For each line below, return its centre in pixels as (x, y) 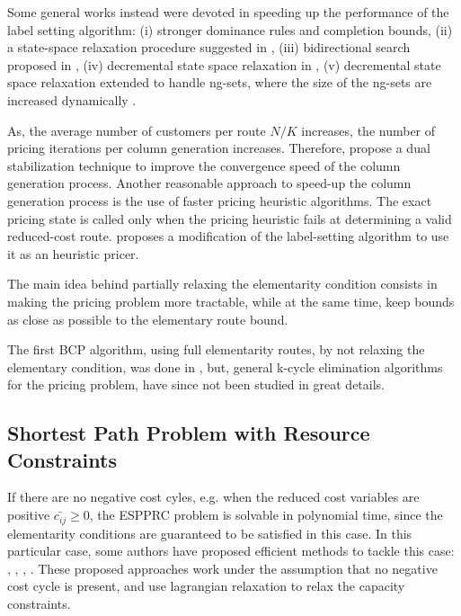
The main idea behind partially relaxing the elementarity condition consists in (222, 284)
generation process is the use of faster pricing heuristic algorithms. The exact (220, 200)
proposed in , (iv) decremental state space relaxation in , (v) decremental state (224, 64)
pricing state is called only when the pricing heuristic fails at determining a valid (230, 218)
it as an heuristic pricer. (73, 253)
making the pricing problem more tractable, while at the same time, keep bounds (231, 301)
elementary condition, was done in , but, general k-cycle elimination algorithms (225, 366)
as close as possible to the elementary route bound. (148, 319)
